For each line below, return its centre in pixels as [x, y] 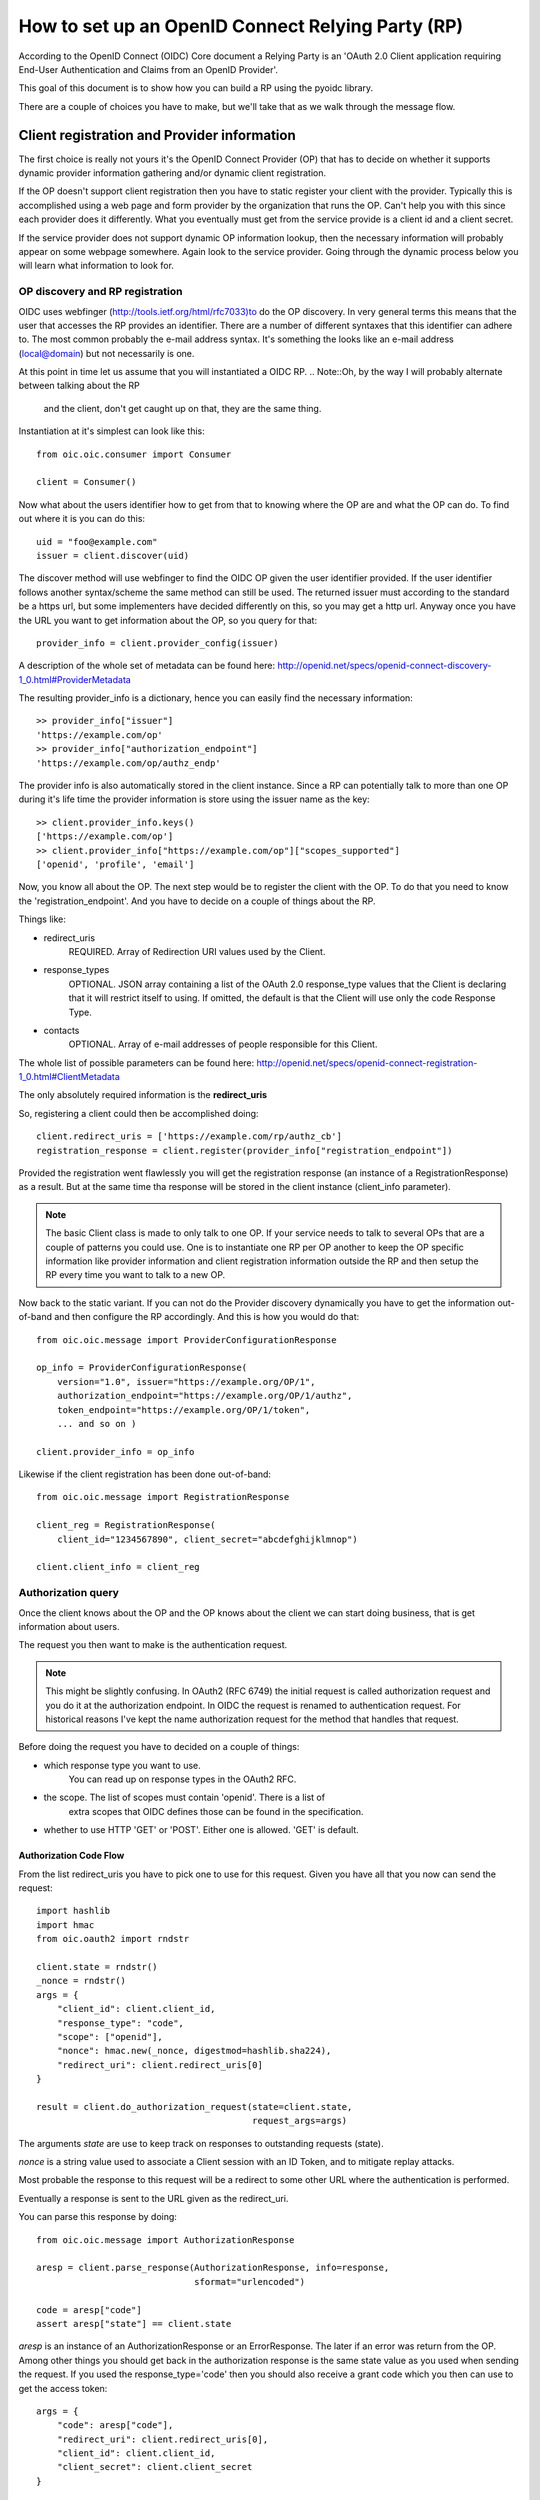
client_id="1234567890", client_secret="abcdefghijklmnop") [207, 1539]
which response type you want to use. [122, 1765]
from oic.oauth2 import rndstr [113, 1939]
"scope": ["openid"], [110, 2036]
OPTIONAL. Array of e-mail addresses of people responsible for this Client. [223, 1044]
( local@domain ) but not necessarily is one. [106, 353]
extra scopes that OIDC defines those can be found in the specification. [216, 1811]
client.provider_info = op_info [115, 1451]
